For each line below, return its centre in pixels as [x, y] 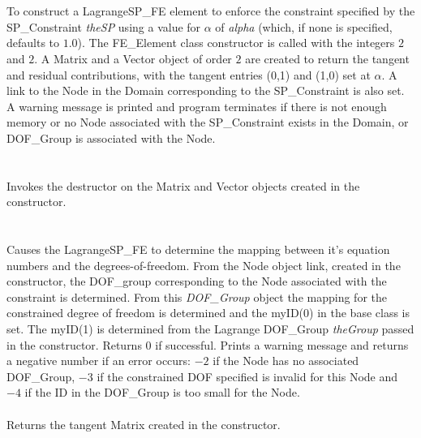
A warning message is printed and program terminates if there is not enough [197, 106]
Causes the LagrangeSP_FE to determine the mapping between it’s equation [198, 249]
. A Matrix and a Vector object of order [133, 58]
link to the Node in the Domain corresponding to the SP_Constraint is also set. [206, 90]
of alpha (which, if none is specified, [304, 26]
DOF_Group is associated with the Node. [111, 137]
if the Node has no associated [286, 361]
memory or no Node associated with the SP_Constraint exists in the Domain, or [208, 122]
